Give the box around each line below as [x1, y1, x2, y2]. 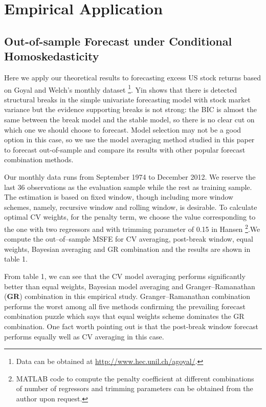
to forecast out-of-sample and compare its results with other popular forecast [4, 144, 246, 155]
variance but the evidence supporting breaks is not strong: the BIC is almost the [4, 104, 257, 115]
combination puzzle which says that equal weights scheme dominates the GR [4, 311, 245, 322]
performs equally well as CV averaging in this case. [4, 331, 164, 341]
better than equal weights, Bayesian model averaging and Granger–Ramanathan [4, 281, 255, 291]
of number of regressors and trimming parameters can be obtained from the [16, 383, 253, 394]
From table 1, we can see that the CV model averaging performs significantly [4, 270, 246, 281]
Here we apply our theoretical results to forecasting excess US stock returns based [4, 72, 261, 82]
